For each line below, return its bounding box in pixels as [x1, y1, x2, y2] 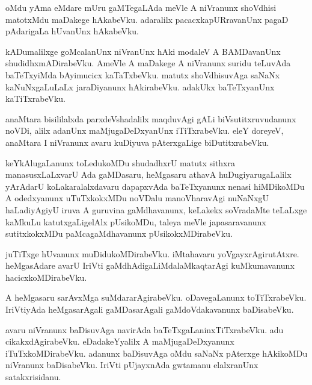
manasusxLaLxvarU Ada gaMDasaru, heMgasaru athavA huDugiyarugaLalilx [5, 168, 292, 181]
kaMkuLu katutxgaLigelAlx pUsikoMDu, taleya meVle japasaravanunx [5, 215, 266, 228]
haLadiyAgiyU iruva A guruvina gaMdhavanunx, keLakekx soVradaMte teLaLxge [5, 203, 307, 216]
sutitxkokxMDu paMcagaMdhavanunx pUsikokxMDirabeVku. [5, 227, 233, 240]
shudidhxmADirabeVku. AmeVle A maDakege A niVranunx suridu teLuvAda [5, 57, 291, 69]
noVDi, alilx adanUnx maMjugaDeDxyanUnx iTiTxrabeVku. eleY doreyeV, [5, 124, 284, 137]
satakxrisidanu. [5, 371, 61, 383]
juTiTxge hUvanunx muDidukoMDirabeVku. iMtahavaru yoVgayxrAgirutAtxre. [5, 247, 299, 260]
